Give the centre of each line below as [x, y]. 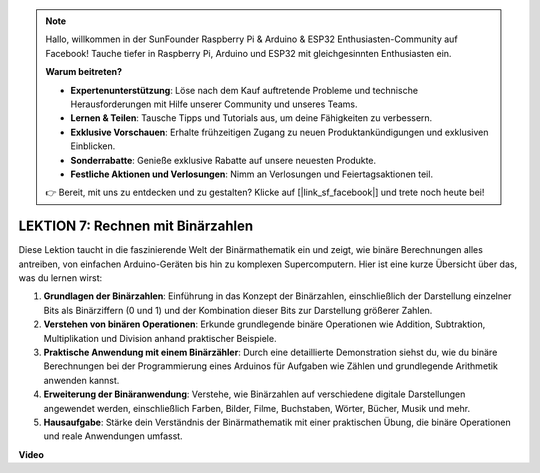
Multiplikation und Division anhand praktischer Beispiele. [160, 338]
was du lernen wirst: [60, 277]
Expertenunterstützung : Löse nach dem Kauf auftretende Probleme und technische [244, 90]
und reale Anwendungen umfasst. [113, 436]
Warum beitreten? [84, 72]
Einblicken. [93, 146]
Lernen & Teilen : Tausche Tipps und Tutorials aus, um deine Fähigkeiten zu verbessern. [251, 118]
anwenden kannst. [81, 380]
